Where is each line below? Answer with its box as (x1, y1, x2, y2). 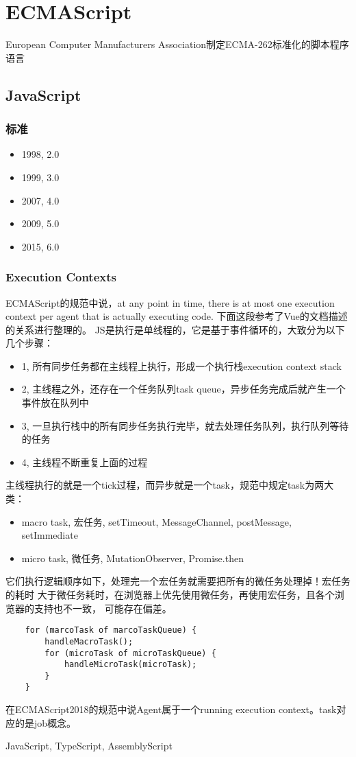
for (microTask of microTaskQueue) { (44, 648, 216, 658)
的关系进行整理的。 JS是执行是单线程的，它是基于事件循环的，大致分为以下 (5, 322, 345, 336)
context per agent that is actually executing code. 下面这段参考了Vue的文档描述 (5, 309, 348, 323)
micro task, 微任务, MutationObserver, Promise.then (21, 550, 244, 565)
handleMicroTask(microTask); (64, 660, 197, 670)
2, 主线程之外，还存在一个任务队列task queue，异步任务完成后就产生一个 (21, 382, 346, 396)
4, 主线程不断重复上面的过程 (21, 454, 148, 469)
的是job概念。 (14, 715, 77, 730)
